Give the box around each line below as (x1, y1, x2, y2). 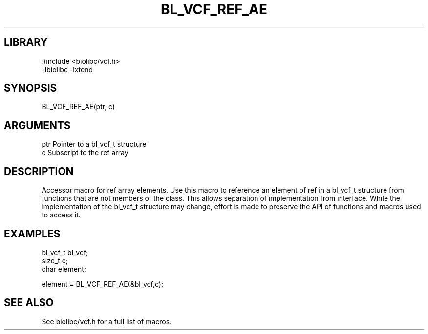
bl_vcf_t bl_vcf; (42, 248, 88, 256)
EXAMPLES (4, 227, 61, 240)
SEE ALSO (4, 296, 54, 309)
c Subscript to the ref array (42, 148, 128, 157)
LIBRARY (4, 36, 48, 49)
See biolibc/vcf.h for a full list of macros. (42, 317, 172, 326)
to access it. (42, 211, 81, 219)
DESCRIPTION (4, 165, 74, 177)
